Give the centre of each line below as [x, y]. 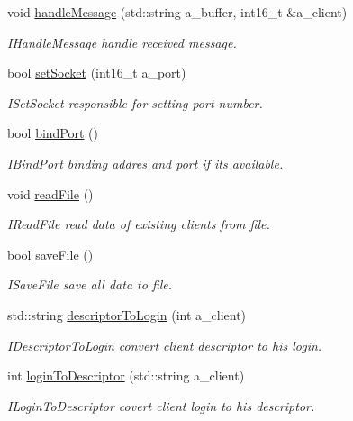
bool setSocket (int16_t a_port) [97, 73]
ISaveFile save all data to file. [90, 284]
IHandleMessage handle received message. [122, 42]
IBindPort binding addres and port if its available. [145, 163]
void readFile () [50, 193]
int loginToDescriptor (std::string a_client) [126, 375]
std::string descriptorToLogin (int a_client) [127, 314]
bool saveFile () [50, 254]
